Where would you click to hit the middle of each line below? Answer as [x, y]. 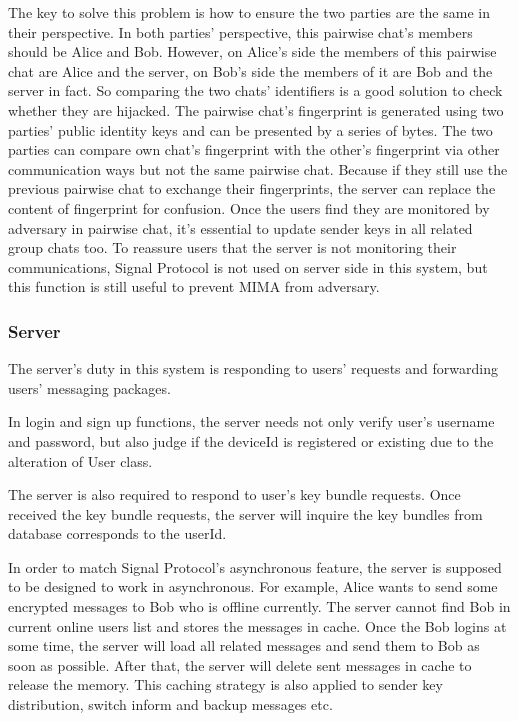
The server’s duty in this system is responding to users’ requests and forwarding [253, 368]
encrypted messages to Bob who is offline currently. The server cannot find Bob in [259, 606]
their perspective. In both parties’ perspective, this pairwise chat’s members [240, 31]
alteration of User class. [80, 460]
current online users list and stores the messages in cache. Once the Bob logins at [257, 625]
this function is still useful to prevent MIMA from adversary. [194, 286]
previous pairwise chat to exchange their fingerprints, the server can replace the [252, 188]
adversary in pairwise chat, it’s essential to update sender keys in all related [240, 227]
